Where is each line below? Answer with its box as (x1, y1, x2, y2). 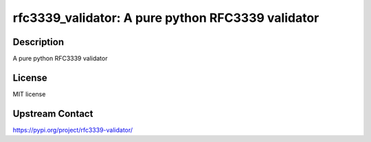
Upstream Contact (12, 108, 93, 119)
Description (12, 36, 65, 48)
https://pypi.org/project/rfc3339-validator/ (12, 126, 133, 134)
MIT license (12, 89, 46, 98)
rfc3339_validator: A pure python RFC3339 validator (12, 10, 319, 25)
